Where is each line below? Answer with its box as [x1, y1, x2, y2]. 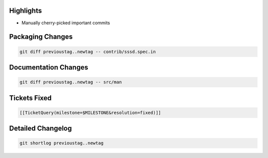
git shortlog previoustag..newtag [19, 140, 104, 146]
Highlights [9, 6, 42, 15]
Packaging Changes [9, 33, 73, 41]
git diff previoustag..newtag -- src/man [19, 79, 122, 85]
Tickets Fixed [9, 94, 52, 102]
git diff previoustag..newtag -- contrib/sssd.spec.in [19, 49, 156, 54]
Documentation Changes [9, 63, 88, 71]
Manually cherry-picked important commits [21, 20, 110, 26]
